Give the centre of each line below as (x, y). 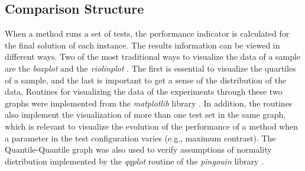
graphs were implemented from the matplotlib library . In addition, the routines (149, 103)
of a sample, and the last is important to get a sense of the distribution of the (146, 80)
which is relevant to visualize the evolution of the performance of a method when (152, 126)
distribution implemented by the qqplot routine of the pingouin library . (134, 161)
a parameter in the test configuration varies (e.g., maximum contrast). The (140, 138)
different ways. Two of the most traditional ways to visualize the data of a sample (153, 57)
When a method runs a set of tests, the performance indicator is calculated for (147, 33)
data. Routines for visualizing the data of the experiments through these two (144, 91)
